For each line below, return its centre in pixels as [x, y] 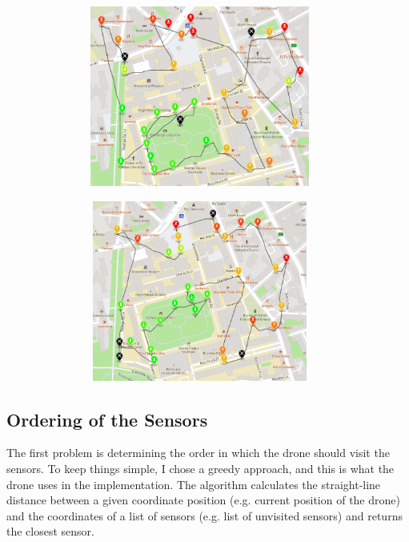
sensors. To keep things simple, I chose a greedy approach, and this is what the [200, 468]
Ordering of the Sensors [107, 419]
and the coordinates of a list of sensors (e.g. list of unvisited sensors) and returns [204, 515]
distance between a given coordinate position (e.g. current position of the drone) [203, 500]
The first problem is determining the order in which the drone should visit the [198, 453]
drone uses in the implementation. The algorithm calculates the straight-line [194, 484]
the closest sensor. [50, 531]
